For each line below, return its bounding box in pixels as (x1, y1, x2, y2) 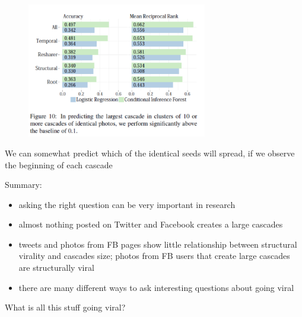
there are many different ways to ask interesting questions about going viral (18, 281, 294, 293)
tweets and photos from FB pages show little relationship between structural (18, 238, 297, 250)
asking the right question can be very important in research (18, 198, 236, 210)
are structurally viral (18, 261, 94, 274)
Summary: (5, 178, 42, 191)
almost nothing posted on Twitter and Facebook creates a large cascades (18, 218, 283, 230)
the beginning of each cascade (5, 158, 113, 171)
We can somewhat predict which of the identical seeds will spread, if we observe (5, 146, 295, 159)
